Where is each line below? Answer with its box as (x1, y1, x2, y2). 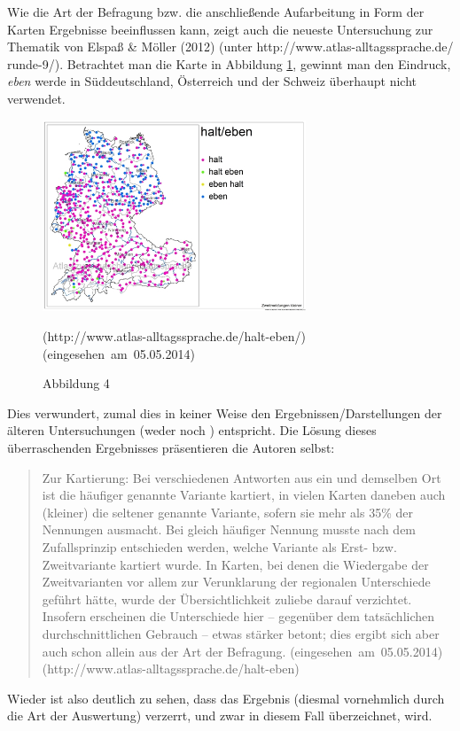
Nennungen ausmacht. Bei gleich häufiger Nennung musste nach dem (42, 520, 417, 539)
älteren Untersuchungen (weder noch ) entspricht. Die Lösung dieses (7, 421, 377, 439)
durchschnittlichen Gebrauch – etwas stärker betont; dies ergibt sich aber (42, 624, 440, 642)
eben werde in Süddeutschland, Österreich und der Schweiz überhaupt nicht (7, 72, 417, 90)
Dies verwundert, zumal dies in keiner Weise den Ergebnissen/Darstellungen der (7, 403, 442, 422)
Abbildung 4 (43, 374, 110, 393)
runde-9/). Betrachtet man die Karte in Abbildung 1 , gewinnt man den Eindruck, (7, 54, 451, 73)
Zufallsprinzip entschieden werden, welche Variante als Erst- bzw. (42, 537, 397, 556)
